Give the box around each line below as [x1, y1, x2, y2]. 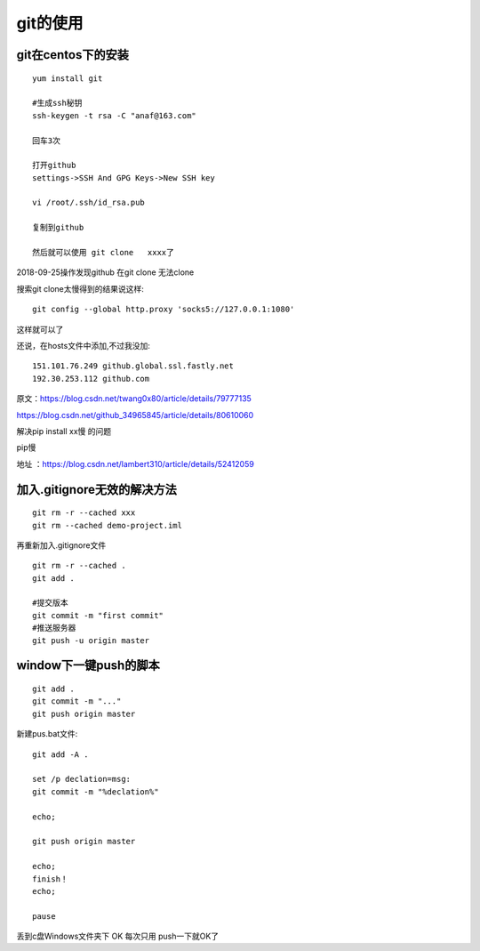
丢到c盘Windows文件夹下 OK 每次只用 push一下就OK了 [16, 931, 220, 942]
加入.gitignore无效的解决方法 [16, 481, 178, 497]
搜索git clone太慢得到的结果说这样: [16, 283, 144, 294]
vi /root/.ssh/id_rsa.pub [32, 197, 146, 208]
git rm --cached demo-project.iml [32, 520, 182, 530]
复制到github [32, 222, 84, 233]
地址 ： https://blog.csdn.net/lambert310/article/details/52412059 [16, 458, 255, 469]
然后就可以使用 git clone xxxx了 [32, 247, 175, 258]
